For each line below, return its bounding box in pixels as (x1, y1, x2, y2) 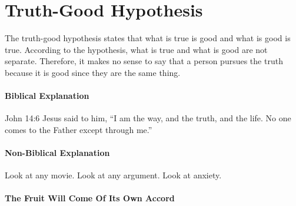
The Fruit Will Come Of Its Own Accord (5, 192, 175, 204)
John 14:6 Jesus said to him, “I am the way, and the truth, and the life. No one (5, 112, 291, 124)
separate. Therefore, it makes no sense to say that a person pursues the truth (5, 55, 283, 67)
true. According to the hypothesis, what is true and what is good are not (5, 43, 268, 55)
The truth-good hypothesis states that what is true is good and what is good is (5, 32, 291, 44)
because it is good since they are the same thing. (5, 66, 181, 78)
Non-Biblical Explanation (5, 147, 110, 159)
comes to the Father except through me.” (5, 123, 152, 135)
